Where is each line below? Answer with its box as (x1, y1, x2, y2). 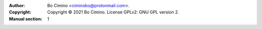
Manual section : (9, 16, 43, 21)
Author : (9, 3, 25, 8)
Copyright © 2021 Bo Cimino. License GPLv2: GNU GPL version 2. (47, 10, 180, 15)
